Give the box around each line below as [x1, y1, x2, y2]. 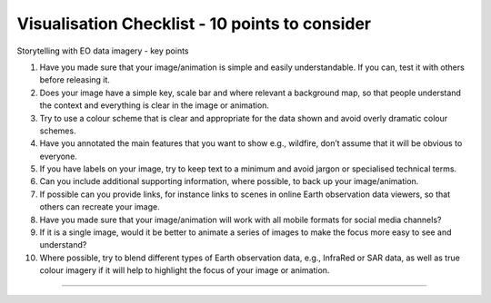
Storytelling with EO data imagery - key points [16, 45, 189, 56]
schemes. [39, 125, 76, 136]
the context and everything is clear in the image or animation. [39, 100, 270, 111]
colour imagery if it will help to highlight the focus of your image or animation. [39, 265, 330, 276]
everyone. [39, 151, 77, 161]
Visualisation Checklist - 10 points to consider [16, 14, 372, 34]
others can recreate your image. [39, 201, 160, 212]
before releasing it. [39, 74, 111, 85]
